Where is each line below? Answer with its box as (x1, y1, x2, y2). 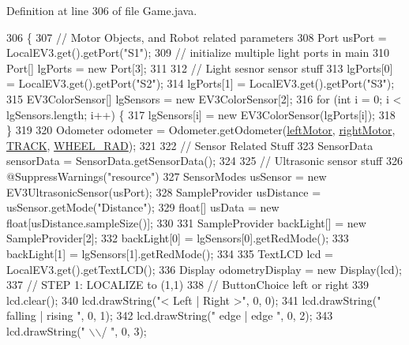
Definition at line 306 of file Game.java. (6, 2, 197, 18)
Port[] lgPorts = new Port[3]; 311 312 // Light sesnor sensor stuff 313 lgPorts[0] (6, 59, 393, 76)
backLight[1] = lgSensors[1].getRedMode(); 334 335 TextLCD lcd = (6, 245, 333, 261)
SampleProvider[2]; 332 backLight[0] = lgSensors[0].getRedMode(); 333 (6, 230, 349, 246)
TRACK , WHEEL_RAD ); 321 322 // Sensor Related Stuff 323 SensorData (6, 137, 373, 153)
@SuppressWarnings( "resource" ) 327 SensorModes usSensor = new (6, 167, 327, 184)
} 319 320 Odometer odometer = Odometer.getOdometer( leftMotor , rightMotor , (6, 122, 396, 138)
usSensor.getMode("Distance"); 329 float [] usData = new (6, 199, 280, 216)
